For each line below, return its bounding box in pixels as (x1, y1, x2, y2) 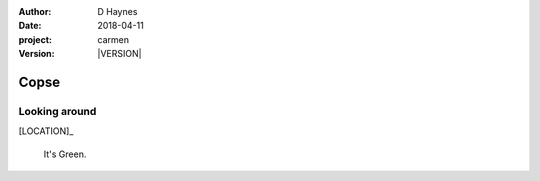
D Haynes (97, 6, 138, 17)
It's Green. (43, 148, 87, 160)
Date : (18, 20, 42, 32)
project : (18, 33, 52, 45)
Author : (18, 6, 52, 17)
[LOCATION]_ (18, 125, 74, 137)
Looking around (18, 104, 97, 118)
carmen (97, 33, 130, 45)
